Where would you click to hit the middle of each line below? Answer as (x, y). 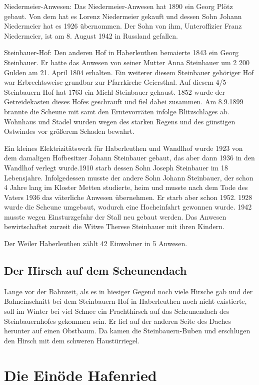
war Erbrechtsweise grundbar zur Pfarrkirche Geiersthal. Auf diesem (109, 82)
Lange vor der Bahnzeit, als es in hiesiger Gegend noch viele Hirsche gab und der (128, 291)
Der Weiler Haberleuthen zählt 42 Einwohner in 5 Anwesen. (96, 243)
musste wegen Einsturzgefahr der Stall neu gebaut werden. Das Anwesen (115, 216)
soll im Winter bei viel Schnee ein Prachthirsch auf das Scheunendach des (117, 311)
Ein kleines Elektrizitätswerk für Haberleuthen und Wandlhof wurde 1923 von (123, 148)
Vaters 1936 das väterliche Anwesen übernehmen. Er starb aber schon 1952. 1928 (128, 197)
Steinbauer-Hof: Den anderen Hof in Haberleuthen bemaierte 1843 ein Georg (121, 52)
